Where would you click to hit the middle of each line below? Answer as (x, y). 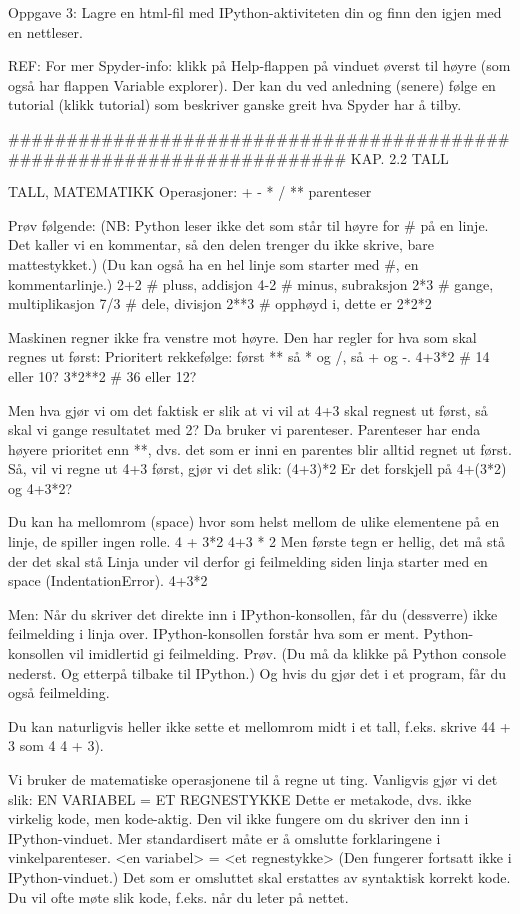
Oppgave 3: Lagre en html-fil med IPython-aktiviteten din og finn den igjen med (255, 12)
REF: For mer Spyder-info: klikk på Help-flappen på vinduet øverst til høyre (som (259, 65)
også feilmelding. (59, 692)
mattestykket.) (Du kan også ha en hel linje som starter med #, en (213, 263)
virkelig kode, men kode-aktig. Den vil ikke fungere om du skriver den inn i (238, 818)
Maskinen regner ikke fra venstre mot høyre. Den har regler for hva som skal (242, 336)
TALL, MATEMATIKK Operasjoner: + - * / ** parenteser (190, 191)
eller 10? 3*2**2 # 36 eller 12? (102, 375)
